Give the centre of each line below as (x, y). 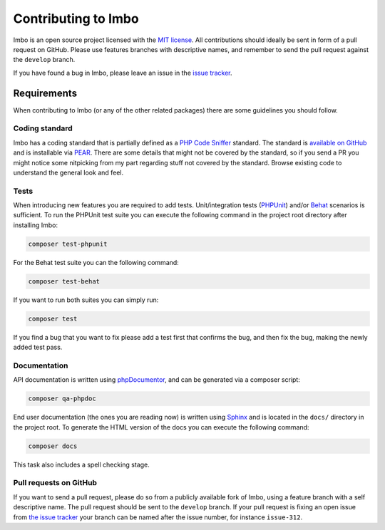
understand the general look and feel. (68, 172)
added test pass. (38, 347)
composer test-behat (64, 281)
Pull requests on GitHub (55, 483)
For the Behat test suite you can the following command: (96, 262)
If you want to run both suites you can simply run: (86, 300)
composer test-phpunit (68, 244)
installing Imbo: (36, 225)
